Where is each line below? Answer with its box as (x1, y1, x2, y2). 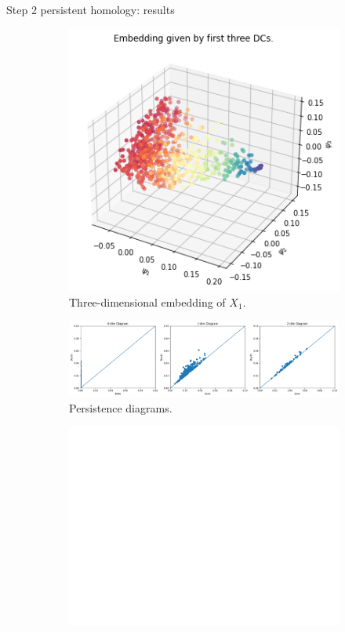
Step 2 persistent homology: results (6, 2, 175, 17)
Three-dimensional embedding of (69, 293, 226, 310)
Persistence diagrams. (69, 399, 172, 416)
